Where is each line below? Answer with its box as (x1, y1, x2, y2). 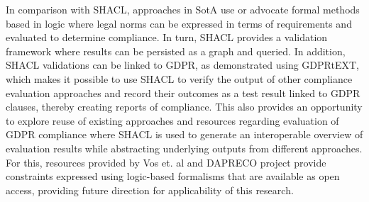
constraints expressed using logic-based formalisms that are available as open (6, 169, 340, 184)
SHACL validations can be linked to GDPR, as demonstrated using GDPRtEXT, (6, 57, 359, 72)
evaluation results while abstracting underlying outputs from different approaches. (6, 140, 363, 155)
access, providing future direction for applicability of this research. (6, 182, 294, 197)
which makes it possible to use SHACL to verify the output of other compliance (6, 71, 353, 86)
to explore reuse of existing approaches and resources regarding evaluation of (6, 113, 339, 128)
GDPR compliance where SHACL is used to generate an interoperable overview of (6, 127, 363, 142)
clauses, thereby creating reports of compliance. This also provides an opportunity (6, 99, 363, 114)
